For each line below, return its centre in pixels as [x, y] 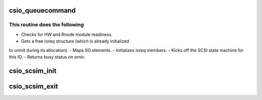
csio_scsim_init [33, 71]
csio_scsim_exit [33, 86]
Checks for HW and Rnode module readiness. [67, 34]
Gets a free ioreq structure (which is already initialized [75, 41]
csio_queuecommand [42, 10]
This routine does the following [46, 25]
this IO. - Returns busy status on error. [47, 57]
